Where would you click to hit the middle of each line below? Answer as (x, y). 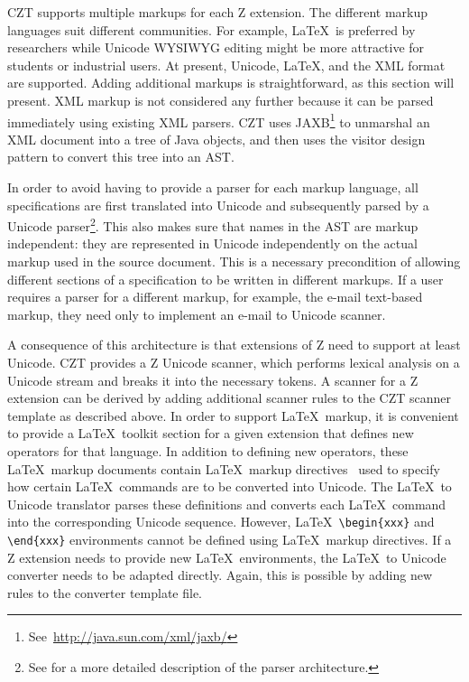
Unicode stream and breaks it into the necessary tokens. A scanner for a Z (213, 380)
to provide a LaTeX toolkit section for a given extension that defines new (211, 433)
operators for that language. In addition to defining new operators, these (208, 450)
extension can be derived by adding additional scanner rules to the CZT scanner (230, 398)
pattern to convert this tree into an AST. (121, 157)
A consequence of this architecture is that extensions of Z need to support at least (234, 345)
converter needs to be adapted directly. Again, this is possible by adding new (220, 575)
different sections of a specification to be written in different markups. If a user (225, 279)
